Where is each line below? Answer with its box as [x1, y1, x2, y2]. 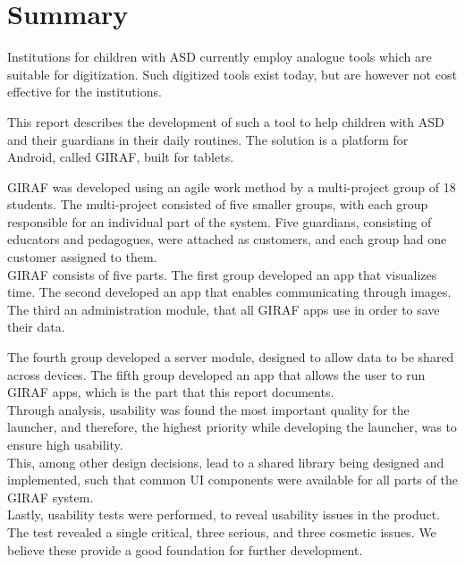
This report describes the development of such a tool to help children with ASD [7, 112, 444, 131]
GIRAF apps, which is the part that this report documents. [7, 383, 334, 401]
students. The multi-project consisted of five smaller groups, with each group [7, 195, 428, 214]
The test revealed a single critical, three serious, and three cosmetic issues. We [7, 522, 436, 541]
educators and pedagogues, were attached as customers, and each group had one [7, 230, 447, 249]
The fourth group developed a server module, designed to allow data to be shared [7, 348, 454, 367]
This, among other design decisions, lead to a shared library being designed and [7, 452, 444, 471]
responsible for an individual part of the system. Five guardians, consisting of [7, 212, 432, 231]
